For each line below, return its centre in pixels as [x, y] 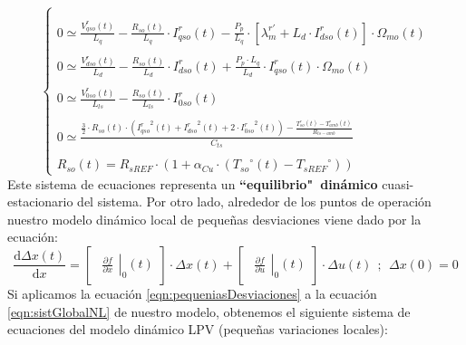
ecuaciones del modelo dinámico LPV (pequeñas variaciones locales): [198, 329]
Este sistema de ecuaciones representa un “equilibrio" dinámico [193, 183]
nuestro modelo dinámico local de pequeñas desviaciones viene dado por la [214, 219]
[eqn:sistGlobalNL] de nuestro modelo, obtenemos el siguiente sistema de [209, 311]
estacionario [40, 201]
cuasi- [398, 183]
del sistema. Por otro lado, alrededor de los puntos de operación [254, 201]
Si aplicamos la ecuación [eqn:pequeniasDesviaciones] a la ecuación [192, 293]
